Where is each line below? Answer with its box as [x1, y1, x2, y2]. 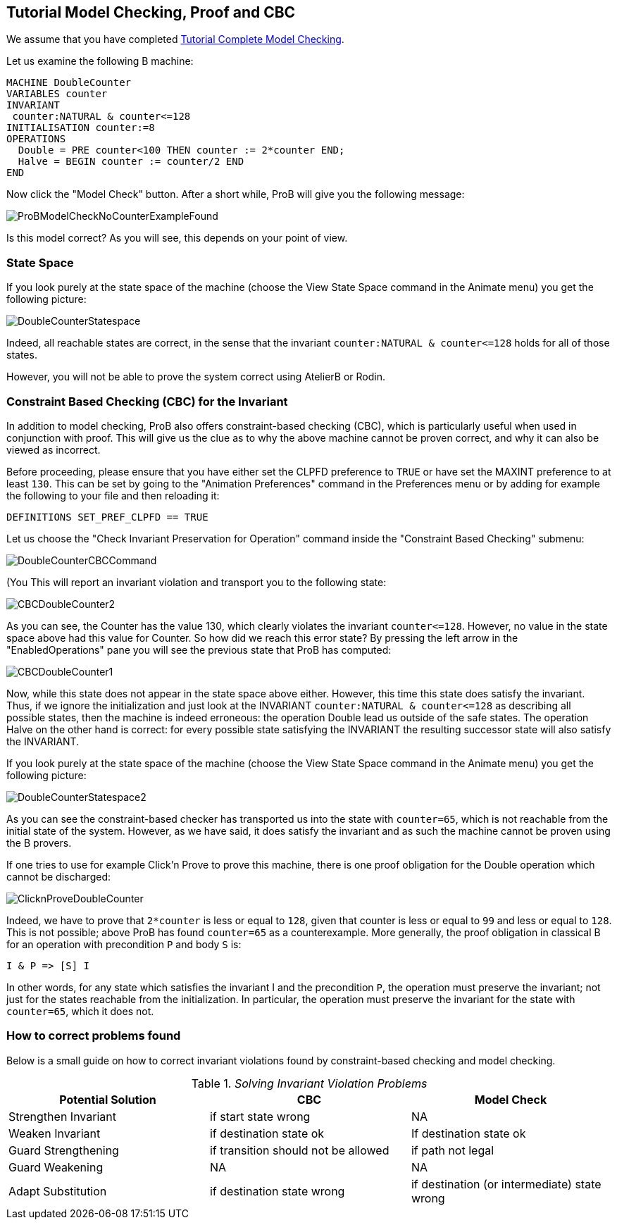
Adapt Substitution [8, 1183, 107, 1198]
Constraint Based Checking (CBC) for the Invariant [6, 394, 288, 409]
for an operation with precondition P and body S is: [6, 938, 242, 950]
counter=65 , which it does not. [6, 1005, 154, 1017]
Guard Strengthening [8, 1143, 119, 1157]
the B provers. [6, 836, 72, 849]
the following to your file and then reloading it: [6, 489, 220, 502]
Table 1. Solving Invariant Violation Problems [191, 1076, 428, 1090]
